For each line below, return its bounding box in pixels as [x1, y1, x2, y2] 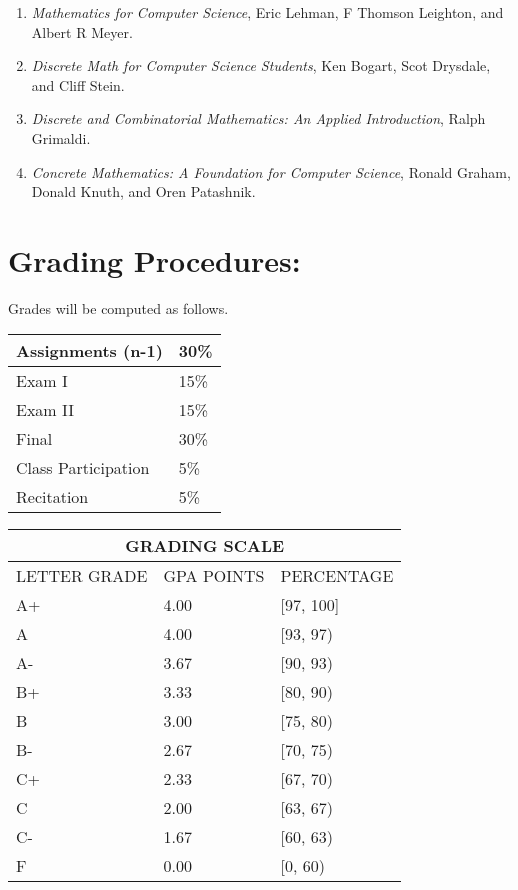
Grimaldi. [31, 127, 91, 148]
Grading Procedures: [8, 239, 301, 280]
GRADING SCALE [125, 534, 285, 558]
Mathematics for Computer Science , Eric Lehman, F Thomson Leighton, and [31, 2, 504, 22]
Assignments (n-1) [16, 339, 163, 363]
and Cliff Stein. [31, 74, 125, 95]
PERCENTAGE [280, 564, 394, 588]
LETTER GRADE [16, 564, 148, 588]
